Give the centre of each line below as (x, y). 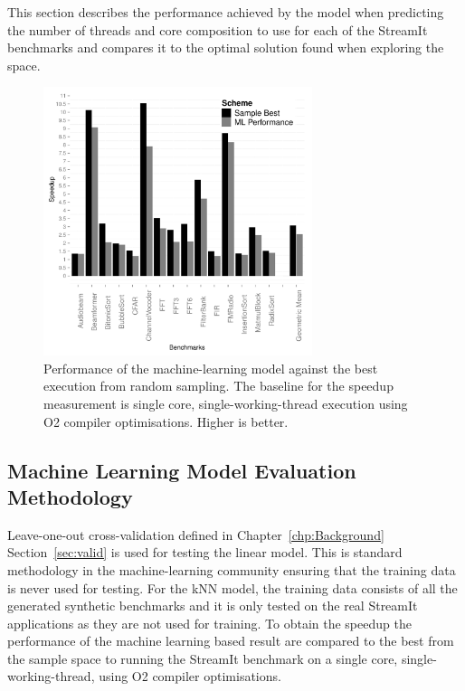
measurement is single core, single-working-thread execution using (226, 403)
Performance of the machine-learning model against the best (211, 368)
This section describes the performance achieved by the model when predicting (226, 12)
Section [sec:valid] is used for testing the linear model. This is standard (205, 552)
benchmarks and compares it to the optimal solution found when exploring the (226, 47)
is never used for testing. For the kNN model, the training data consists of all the (232, 587)
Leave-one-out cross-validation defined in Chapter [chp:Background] (196, 534)
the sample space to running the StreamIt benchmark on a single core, (203, 658)
